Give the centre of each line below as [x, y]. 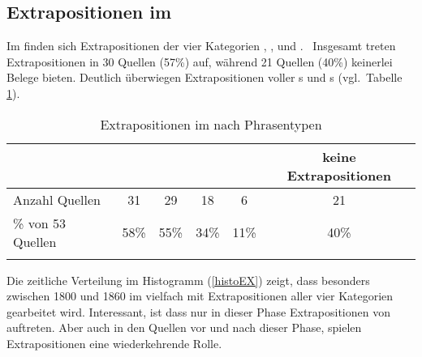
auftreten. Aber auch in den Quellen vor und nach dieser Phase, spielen [184, 327]
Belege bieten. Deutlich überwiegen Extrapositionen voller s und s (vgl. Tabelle [205, 77]
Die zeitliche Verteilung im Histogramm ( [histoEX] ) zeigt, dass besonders [188, 280]
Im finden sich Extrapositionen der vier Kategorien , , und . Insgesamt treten [201, 46]
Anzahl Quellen [57, 199]
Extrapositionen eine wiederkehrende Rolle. [114, 343]
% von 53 [39, 223]
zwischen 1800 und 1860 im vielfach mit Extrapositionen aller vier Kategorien [200, 296]
